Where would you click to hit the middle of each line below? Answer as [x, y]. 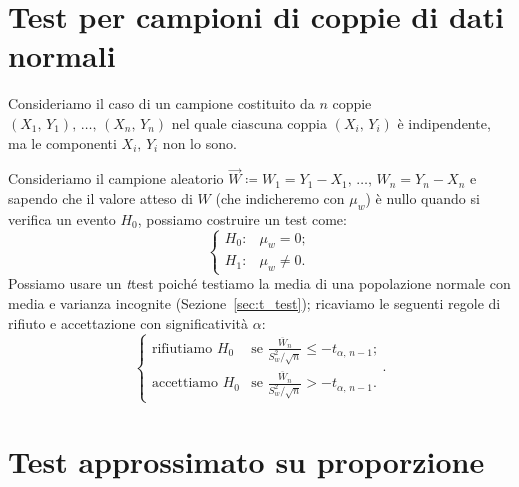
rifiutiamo [182, 348]
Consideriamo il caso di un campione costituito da [161, 103]
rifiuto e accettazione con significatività [128, 322]
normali [62, 55]
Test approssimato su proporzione [246, 460]
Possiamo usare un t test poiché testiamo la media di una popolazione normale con [259, 283]
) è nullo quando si [422, 197]
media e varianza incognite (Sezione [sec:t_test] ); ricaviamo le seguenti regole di [254, 303]
